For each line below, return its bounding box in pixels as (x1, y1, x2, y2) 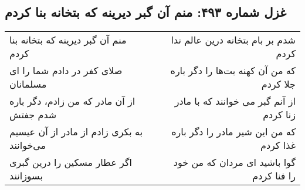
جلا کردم (261, 77, 296, 91)
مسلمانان (9, 77, 47, 91)
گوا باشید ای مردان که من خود (173, 155, 296, 169)
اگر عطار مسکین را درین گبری (9, 155, 132, 169)
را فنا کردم (252, 169, 296, 183)
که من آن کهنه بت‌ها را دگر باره (170, 64, 296, 78)
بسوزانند (9, 169, 43, 183)
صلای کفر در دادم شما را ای (9, 64, 123, 78)
